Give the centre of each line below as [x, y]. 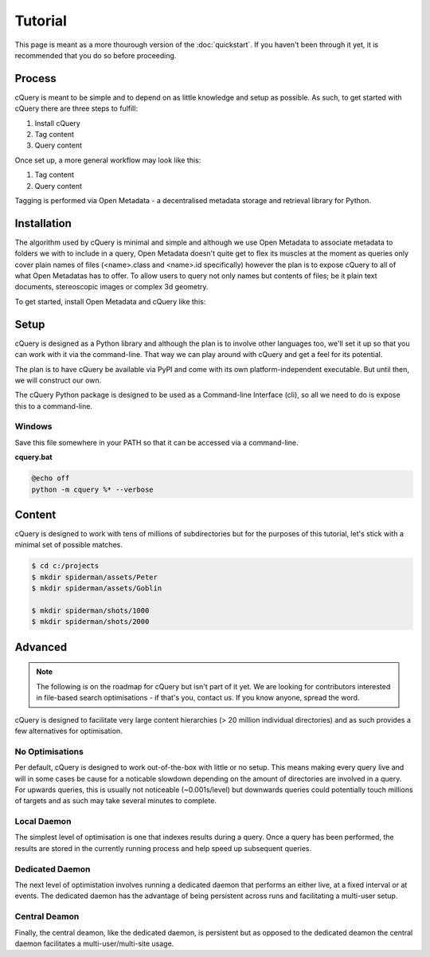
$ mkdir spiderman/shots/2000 [90, 622]
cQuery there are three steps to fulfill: [76, 108]
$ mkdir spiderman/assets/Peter [95, 577]
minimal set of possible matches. [68, 545]
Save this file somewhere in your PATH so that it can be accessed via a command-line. [156, 442]
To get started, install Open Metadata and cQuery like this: [110, 301]
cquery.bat [33, 457]
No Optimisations [49, 751]
